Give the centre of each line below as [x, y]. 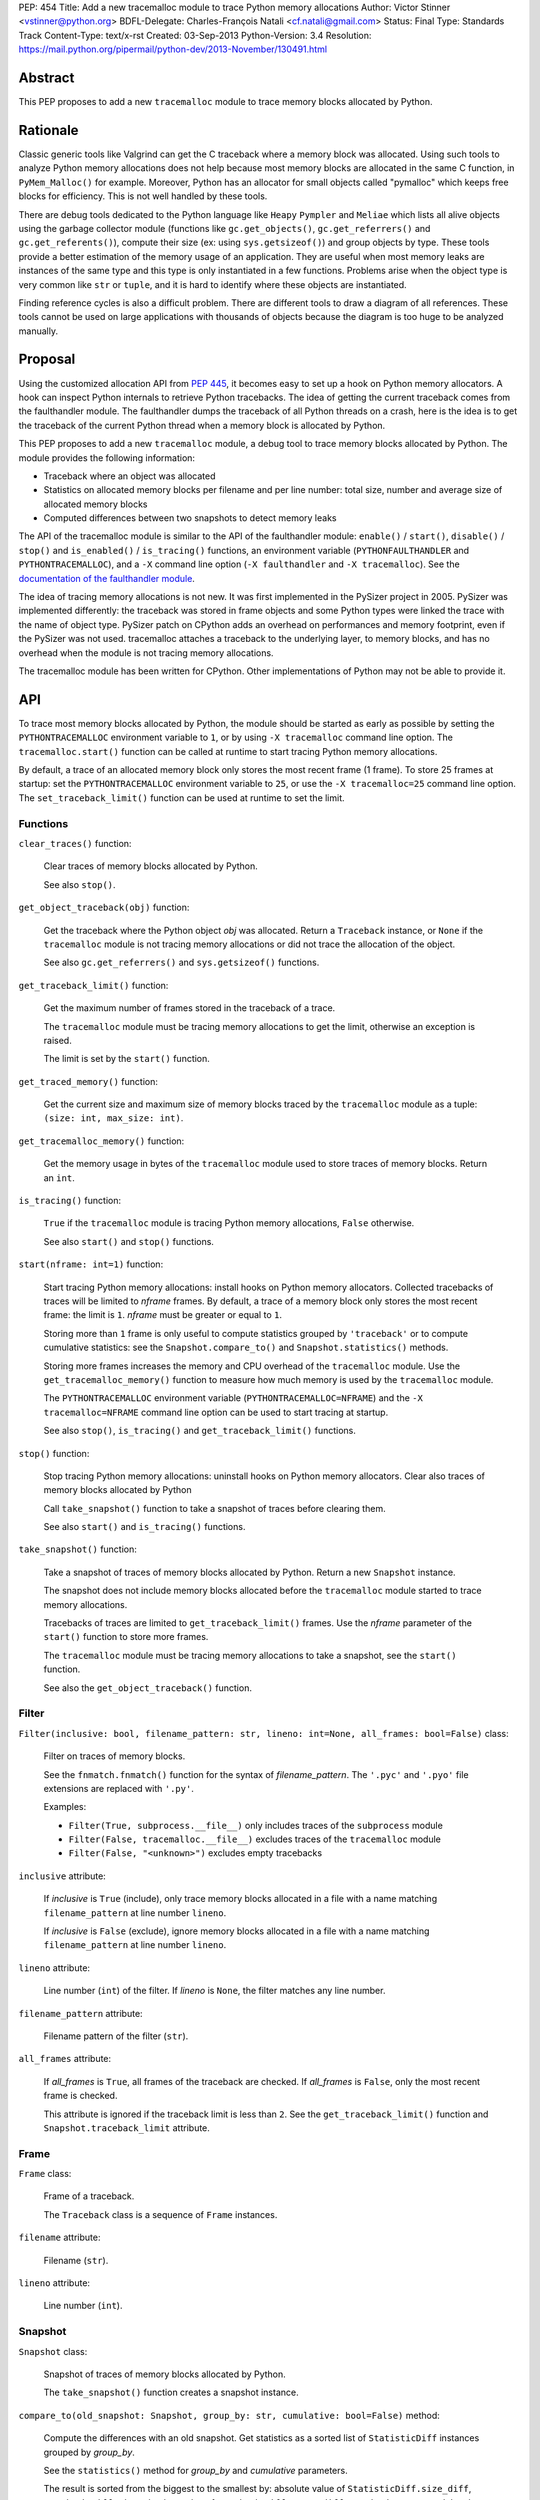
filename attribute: [59, 2237]
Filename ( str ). [76, 2260]
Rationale [48, 130]
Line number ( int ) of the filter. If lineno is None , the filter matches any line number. [214, 1991]
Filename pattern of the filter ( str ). [116, 2036]
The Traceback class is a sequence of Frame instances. [160, 2214]
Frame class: [45, 2174]
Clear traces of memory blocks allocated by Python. [151, 866]
